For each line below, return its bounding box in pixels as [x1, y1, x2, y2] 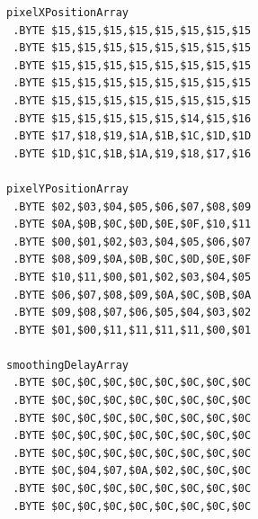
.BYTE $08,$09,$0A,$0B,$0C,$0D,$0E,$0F [13, 253, 252, 266]
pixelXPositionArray [6, 6, 129, 19]
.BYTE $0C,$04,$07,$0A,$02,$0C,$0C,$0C [13, 464, 252, 478]
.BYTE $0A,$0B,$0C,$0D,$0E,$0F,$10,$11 [13, 218, 252, 231]
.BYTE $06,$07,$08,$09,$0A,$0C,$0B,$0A [13, 288, 252, 301]
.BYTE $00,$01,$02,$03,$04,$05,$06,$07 [13, 235, 252, 248]
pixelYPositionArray [6, 182, 129, 195]
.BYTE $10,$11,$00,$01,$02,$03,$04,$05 [13, 270, 252, 283]
